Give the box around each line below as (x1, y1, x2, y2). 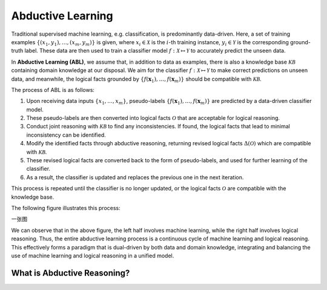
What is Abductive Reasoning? (11, 268, 130, 278)
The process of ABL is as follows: (11, 86, 95, 93)
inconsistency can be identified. (26, 131, 106, 139)
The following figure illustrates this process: (11, 204, 121, 211)
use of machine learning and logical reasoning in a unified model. (11, 252, 174, 259)
